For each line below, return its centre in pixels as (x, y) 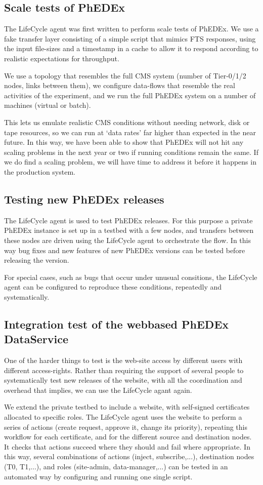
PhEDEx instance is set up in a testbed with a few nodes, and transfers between (129, 230)
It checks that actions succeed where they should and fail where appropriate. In (127, 446)
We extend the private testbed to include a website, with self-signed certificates (127, 407)
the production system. (40, 171)
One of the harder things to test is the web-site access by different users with (123, 360)
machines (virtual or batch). (48, 105)
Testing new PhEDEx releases (84, 199)
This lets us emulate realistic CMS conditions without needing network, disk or (127, 122)
